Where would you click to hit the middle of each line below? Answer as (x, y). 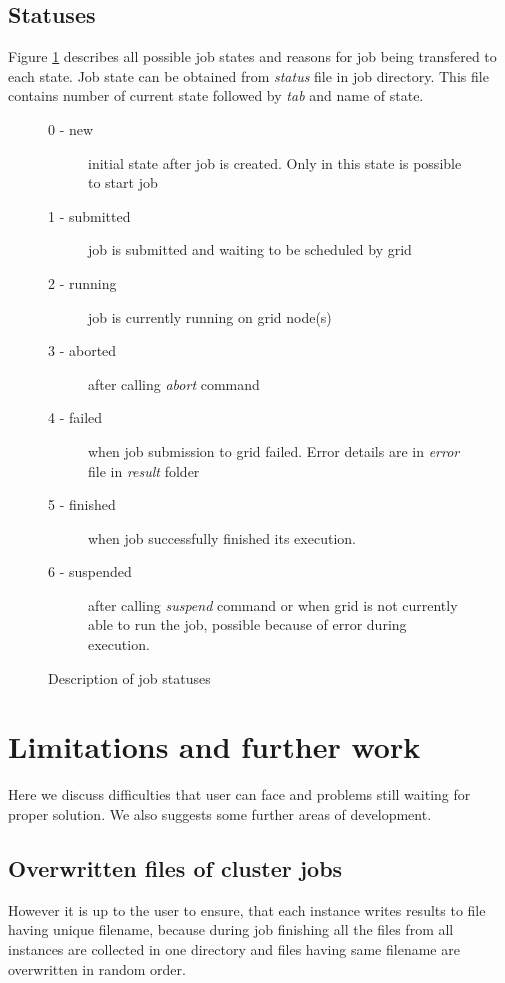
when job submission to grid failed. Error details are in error (274, 450)
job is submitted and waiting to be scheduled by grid (250, 249)
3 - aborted (82, 350)
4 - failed (75, 417)
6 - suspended (90, 571)
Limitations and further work (214, 746)
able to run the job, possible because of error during (247, 624)
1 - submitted (89, 215)
